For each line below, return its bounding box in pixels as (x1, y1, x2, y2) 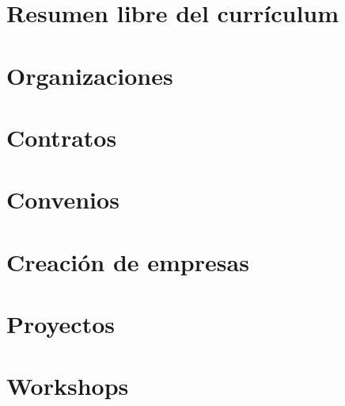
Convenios (6, 183, 119, 216)
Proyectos (6, 308, 115, 340)
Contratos (6, 121, 117, 153)
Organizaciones (6, 59, 173, 91)
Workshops (6, 370, 129, 402)
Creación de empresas (6, 245, 249, 278)
